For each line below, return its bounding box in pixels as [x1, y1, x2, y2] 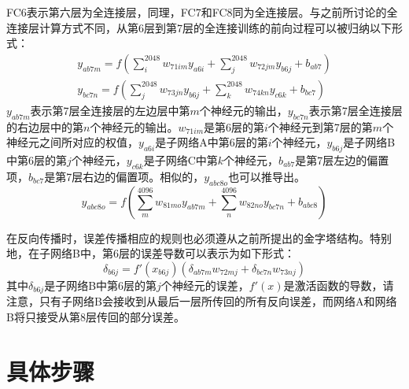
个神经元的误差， [160, 276, 249, 293]
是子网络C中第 [143, 152, 218, 169]
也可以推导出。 [228, 168, 306, 184]
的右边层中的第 [6, 118, 83, 135]
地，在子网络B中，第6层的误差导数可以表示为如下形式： [6, 245, 295, 261]
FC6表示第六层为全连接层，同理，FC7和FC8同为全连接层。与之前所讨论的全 [6, 4, 398, 20]
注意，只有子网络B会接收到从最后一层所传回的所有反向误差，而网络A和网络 [6, 293, 397, 309]
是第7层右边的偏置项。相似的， [44, 168, 204, 184]
